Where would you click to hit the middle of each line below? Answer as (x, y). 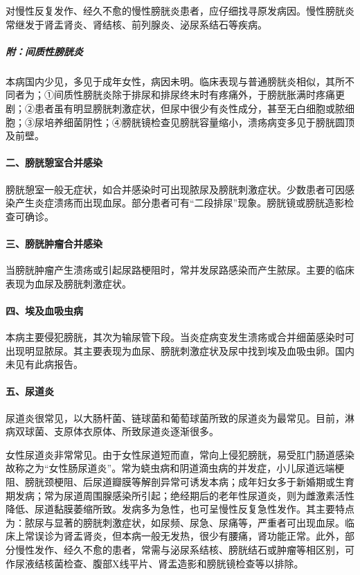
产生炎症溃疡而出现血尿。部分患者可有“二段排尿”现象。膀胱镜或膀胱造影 (180, 203)
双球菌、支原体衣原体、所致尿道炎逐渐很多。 (117, 431)
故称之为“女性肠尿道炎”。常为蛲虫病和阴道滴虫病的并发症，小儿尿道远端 (170, 468)
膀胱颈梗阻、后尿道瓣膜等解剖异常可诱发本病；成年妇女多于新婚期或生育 (189, 482)
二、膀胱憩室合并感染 (54, 162)
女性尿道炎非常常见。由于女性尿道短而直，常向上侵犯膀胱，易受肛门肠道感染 (180, 454)
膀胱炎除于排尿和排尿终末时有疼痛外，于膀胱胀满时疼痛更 (214, 95)
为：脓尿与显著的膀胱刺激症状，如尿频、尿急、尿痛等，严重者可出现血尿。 (175, 522)
